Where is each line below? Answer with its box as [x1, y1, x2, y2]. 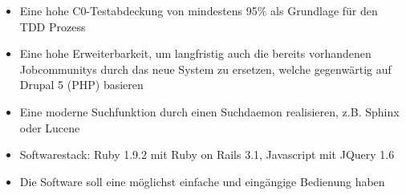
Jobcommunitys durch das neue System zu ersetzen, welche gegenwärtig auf [19, 60, 392, 77]
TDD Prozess [19, 18, 86, 35]
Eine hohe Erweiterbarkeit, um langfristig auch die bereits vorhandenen [19, 45, 371, 62]
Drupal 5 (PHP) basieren [19, 76, 144, 93]
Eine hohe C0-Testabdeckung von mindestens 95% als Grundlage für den [19, 2, 378, 18]
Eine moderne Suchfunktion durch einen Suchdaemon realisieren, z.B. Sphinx [19, 103, 400, 120]
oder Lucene [19, 119, 80, 136]
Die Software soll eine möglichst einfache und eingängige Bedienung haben [19, 173, 385, 189]
